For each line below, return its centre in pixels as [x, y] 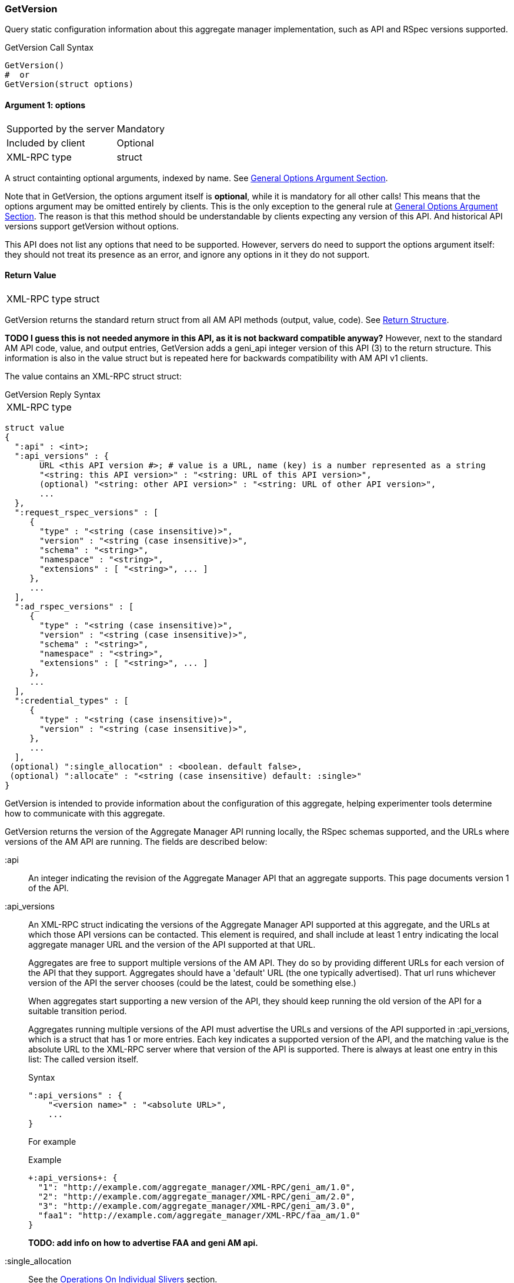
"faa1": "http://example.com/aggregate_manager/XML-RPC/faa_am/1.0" [199, 1215]
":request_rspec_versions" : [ [86, 512]
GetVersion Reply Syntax [53, 394]
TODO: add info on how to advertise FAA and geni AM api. [143, 1242]
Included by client [46, 143]
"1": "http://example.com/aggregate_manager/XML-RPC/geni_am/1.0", [197, 1187]
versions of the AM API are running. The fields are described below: [136, 841]
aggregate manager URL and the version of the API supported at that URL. [172, 944]
